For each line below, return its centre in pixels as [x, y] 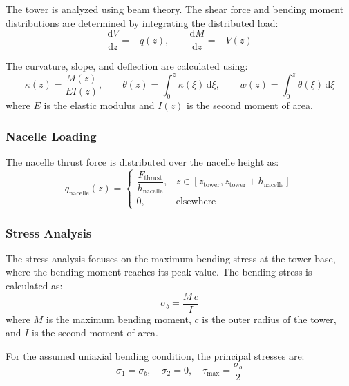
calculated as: [34, 286]
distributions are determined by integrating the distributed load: [142, 22]
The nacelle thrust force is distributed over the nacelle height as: [142, 161]
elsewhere [196, 202]
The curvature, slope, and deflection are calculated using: [127, 66]
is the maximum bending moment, [119, 319]
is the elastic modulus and [99, 105]
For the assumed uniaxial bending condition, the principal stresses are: [155, 355]
